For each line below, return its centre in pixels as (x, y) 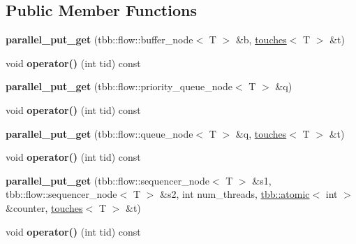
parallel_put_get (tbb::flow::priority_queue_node (119, 86)
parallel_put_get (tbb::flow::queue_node (99, 133)
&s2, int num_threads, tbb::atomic (235, 194)
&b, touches (261, 40)
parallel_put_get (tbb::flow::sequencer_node (107, 180)
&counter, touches (44, 207)
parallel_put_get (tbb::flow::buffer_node (99, 40)
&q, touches (261, 133)
